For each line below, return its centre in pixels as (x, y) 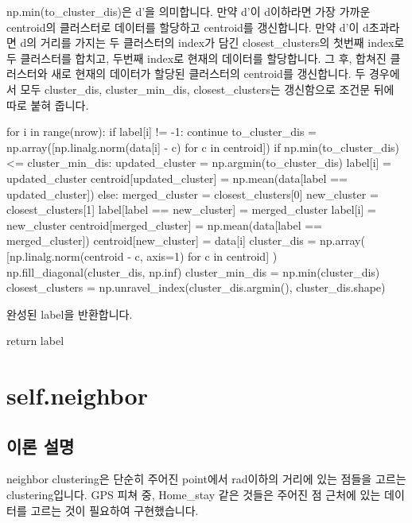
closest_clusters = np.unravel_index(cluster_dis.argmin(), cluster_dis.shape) (196, 287)
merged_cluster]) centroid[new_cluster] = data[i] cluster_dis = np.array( (186, 240)
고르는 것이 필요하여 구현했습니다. (115, 510)
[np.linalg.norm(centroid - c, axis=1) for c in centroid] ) (142, 256)
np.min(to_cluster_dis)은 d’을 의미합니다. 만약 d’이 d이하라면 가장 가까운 (189, 11)
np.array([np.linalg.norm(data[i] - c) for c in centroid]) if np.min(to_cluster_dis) (203, 147)
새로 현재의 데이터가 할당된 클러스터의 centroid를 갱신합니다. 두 (208, 74)
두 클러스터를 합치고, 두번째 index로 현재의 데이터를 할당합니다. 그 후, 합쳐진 (196, 58)
